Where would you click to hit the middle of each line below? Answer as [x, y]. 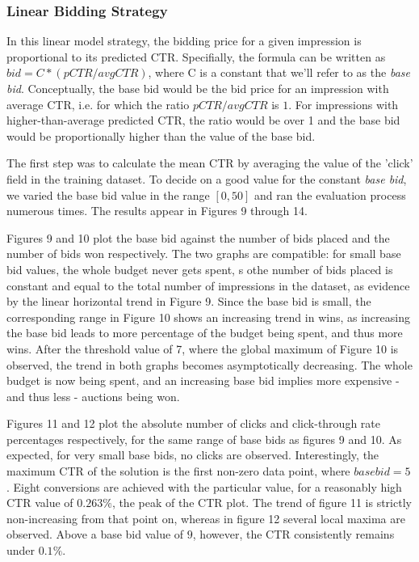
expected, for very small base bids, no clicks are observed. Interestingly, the [193, 455]
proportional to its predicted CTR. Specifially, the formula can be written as [196, 56]
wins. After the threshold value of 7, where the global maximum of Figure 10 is [203, 348]
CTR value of [40, 503]
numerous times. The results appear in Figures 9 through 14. [157, 211]
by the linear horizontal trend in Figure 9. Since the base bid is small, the [189, 301]
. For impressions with [344, 104]
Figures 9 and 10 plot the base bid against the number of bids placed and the [198, 237]
